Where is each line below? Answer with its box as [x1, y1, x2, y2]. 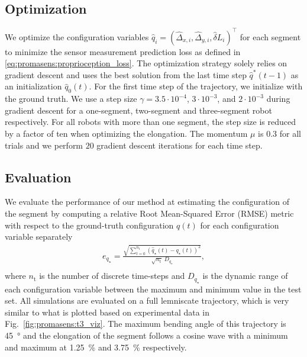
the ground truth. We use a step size [5, 92, 137, 105]
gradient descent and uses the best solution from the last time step [5, 68, 247, 81]
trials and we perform [5, 139, 83, 151]
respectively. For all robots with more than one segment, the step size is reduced [5, 115, 296, 128]
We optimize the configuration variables [5, 30, 149, 43]
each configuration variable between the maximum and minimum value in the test [5, 282, 302, 295]
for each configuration [200, 218, 279, 231]
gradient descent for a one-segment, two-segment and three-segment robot [5, 104, 272, 116]
